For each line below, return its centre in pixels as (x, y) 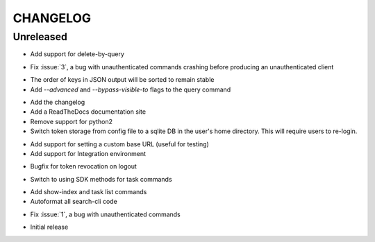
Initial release (49, 227)
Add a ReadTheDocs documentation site (88, 112)
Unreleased (40, 37)
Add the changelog (58, 102)
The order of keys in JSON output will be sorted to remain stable (122, 80)
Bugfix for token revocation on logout (83, 166)
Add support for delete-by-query (77, 54)
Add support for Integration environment (88, 153)
